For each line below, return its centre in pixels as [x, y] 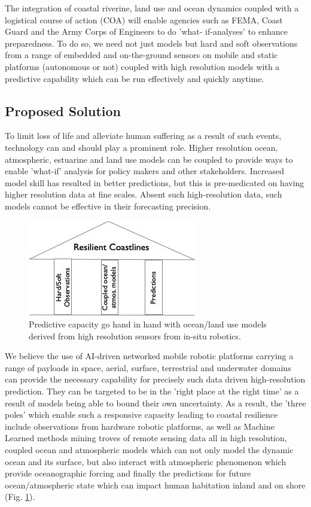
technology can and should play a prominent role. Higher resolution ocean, [141, 147]
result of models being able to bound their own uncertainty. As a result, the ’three [155, 403]
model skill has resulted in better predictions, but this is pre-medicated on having [155, 182]
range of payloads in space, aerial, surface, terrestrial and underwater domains [148, 367]
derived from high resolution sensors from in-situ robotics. [135, 336]
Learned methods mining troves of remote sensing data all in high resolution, [146, 438]
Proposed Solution [63, 110]
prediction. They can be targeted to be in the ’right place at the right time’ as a [152, 391]
